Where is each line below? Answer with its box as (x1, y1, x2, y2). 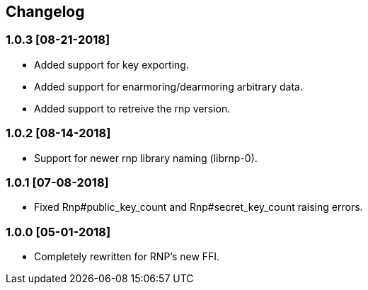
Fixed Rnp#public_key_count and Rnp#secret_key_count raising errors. (34, 201, 363, 214)
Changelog (6, 3, 85, 21)
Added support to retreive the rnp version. (34, 102, 231, 115)
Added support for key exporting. (34, 58, 189, 71)
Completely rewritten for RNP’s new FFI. (34, 250, 220, 263)
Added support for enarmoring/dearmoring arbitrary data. (34, 80, 303, 93)
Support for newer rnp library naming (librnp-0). (34, 151, 258, 164)
